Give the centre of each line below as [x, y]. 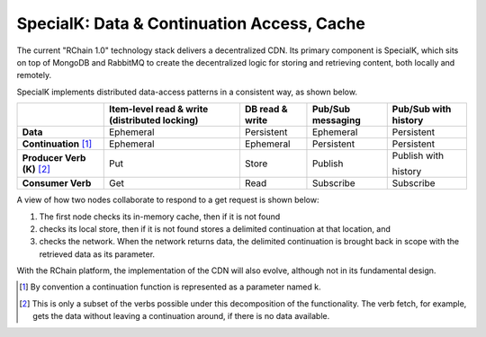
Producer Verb [54, 158]
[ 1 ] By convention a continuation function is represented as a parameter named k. [170, 287]
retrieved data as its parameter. [97, 254]
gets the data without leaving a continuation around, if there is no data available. [181, 316]
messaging [336, 120]
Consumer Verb [57, 183]
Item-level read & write [159, 110]
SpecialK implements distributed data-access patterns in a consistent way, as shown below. [187, 92]
